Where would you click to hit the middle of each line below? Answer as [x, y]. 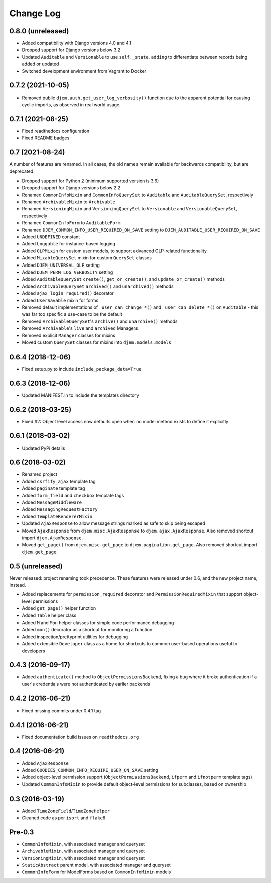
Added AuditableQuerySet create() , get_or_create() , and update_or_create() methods [123, 279]
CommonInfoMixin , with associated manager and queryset [83, 844]
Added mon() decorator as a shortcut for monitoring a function [87, 630]
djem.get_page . [40, 552]
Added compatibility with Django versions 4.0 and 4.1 [77, 43]
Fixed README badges [46, 138]
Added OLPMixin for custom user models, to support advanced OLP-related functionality [114, 251]
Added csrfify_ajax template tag [59, 481]
